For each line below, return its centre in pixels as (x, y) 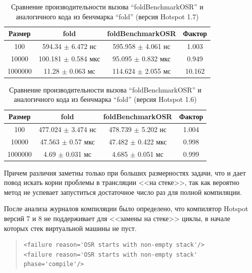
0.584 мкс (86, 58)
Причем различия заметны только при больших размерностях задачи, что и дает (125, 172)
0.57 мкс (82, 141)
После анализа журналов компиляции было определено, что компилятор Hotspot (126, 208)
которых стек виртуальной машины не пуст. (70, 228)
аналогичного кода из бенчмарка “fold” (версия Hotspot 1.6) (105, 99)
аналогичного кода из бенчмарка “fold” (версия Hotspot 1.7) (107, 16)
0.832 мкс (156, 58)
